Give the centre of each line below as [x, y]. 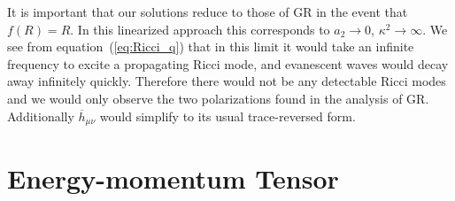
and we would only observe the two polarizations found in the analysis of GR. [218, 98]
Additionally [41, 116]
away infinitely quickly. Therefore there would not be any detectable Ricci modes [227, 81]
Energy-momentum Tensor [173, 178]
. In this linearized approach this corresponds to [200, 29]
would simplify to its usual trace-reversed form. [227, 116]
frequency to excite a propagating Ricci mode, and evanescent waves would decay [228, 63]
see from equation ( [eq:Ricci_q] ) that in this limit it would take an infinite [211, 46]
